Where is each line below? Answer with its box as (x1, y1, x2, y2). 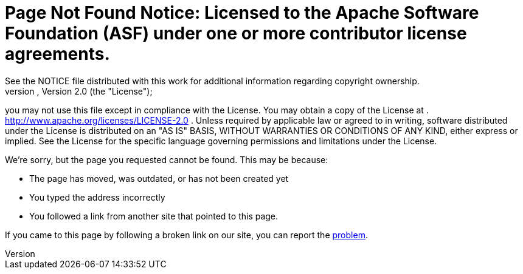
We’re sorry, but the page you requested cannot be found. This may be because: (5, 154, 328, 165)
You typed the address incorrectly (29, 192, 165, 202)
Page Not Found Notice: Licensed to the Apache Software (5, 2, 479, 23)
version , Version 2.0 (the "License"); (5, 85, 153, 96)
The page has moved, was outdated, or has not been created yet (29, 173, 289, 184)
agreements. (5, 44, 110, 64)
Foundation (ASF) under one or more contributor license (5, 23, 467, 44)
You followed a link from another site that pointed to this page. (29, 210, 279, 221)
